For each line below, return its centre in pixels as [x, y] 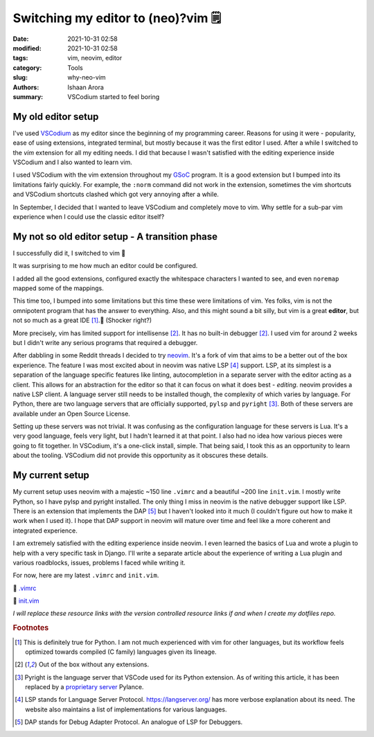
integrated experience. [45, 531]
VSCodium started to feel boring [114, 96]
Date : [21, 39]
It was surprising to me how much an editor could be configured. [105, 266]
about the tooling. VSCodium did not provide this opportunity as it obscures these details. [140, 455]
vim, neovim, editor [95, 58]
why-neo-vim [87, 78]
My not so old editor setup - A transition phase [115, 237]
